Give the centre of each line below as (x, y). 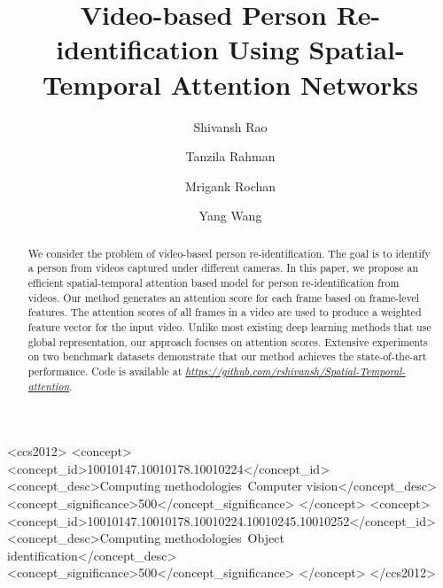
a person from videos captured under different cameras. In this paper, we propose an (223, 268)
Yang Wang (230, 216)
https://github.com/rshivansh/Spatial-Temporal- (295, 371)
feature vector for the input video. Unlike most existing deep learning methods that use (229, 326)
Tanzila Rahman (230, 156)
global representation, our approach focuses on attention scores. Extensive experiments (228, 341)
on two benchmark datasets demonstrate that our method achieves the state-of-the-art (227, 356)
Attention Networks (295, 84)
